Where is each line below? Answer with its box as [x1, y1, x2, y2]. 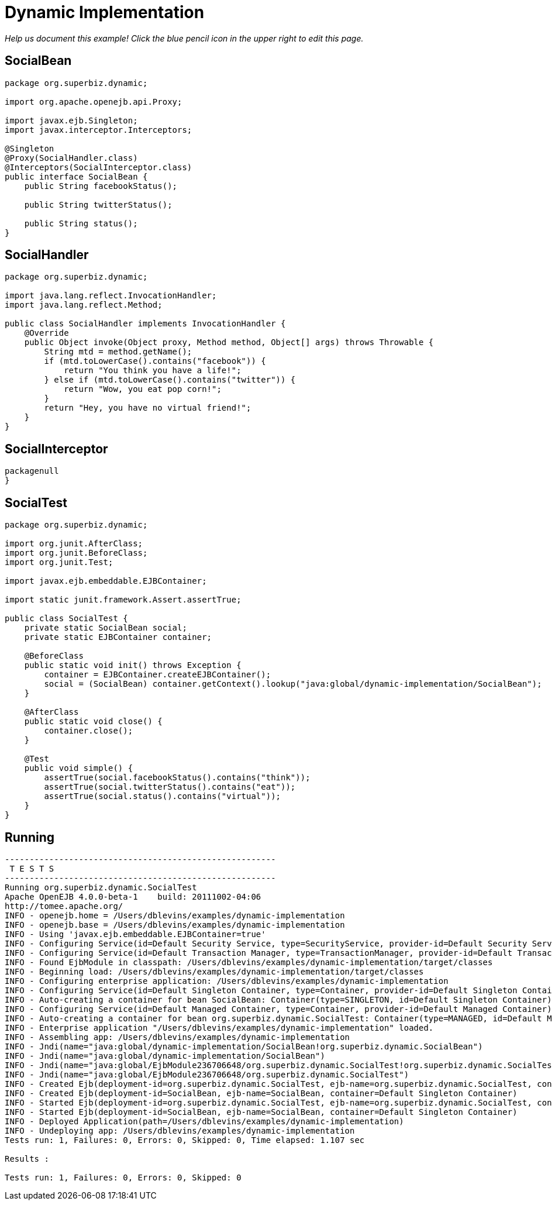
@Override [24, 328, 69, 338]
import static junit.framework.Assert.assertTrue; [5, 595, 241, 605]
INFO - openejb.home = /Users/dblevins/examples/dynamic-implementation [5, 910, 345, 920]
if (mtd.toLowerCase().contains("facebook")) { [44, 356, 266, 366]
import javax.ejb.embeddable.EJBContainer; [5, 576, 207, 586]
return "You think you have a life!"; [64, 366, 241, 376]
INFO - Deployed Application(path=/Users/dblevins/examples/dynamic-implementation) [5, 1116, 404, 1126]
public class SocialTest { [5, 614, 128, 624]
